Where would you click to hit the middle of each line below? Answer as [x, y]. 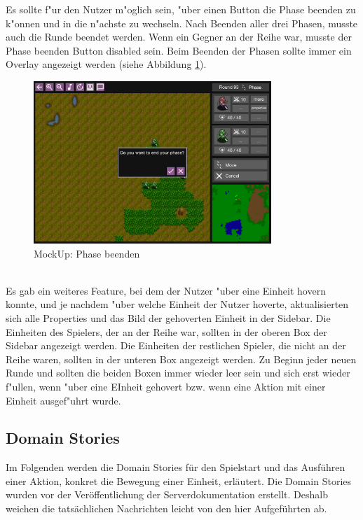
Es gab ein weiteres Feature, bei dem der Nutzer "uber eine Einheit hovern [166, 290]
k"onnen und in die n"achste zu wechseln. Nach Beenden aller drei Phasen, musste [182, 23]
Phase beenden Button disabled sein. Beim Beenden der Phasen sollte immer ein [179, 50]
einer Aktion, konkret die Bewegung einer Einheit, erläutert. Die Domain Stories [179, 480]
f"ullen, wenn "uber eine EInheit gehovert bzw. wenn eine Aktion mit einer [166, 386]
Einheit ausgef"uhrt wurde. [63, 400]
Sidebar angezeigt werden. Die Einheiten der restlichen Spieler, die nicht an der [176, 345]
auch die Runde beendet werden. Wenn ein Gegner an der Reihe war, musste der [179, 37]
